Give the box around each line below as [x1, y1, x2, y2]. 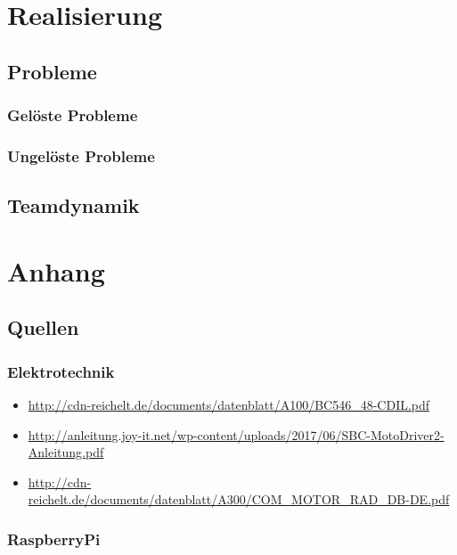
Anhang [7, 252, 105, 289]
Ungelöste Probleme [7, 144, 155, 167]
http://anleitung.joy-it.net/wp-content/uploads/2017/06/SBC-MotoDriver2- [28, 425, 445, 444]
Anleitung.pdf [28, 443, 104, 461]
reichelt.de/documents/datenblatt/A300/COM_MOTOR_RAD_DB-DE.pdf [28, 490, 450, 509]
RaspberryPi [7, 527, 101, 550]
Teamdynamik [7, 192, 140, 219]
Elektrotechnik [7, 360, 115, 382]
